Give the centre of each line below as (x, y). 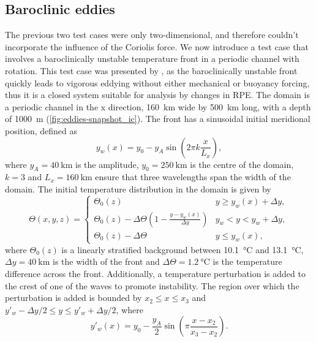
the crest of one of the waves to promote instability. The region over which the (152, 285)
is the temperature (247, 261)
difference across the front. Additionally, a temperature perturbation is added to (155, 273)
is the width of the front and (106, 261)
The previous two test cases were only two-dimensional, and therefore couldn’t (152, 35)
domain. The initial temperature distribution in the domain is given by (138, 188)
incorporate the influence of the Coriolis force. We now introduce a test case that (157, 46)
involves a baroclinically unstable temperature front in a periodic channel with (152, 59)
